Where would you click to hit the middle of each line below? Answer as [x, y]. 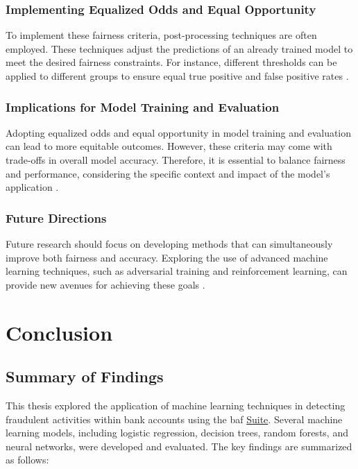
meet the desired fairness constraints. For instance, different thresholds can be [171, 62]
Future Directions [56, 218]
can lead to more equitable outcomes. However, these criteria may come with [169, 146]
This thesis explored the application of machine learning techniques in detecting [176, 405]
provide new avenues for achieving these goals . [105, 284]
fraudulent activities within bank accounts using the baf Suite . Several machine [174, 419]
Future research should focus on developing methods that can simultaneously [169, 244]
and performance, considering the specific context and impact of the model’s [168, 173]
